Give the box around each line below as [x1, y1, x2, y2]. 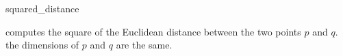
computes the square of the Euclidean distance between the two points [5, 24, 301, 38]
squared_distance [5, 1, 79, 15]
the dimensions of [5, 38, 79, 52]
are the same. [116, 38, 173, 52]
